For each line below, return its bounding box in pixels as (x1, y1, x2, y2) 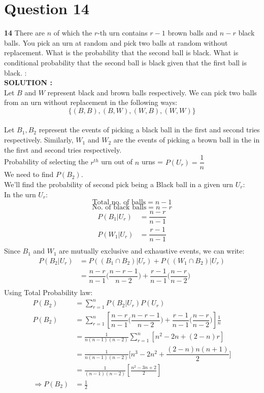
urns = (141, 156, 163, 167)
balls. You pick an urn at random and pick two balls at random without (4, 37, 228, 48)
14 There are (4, 27, 45, 38)
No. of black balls (92, 204, 147, 211)
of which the (53, 27, 92, 38)
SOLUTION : (4, 77, 52, 88)
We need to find (4, 169, 54, 180)
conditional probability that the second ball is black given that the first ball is (4, 57, 247, 67)
